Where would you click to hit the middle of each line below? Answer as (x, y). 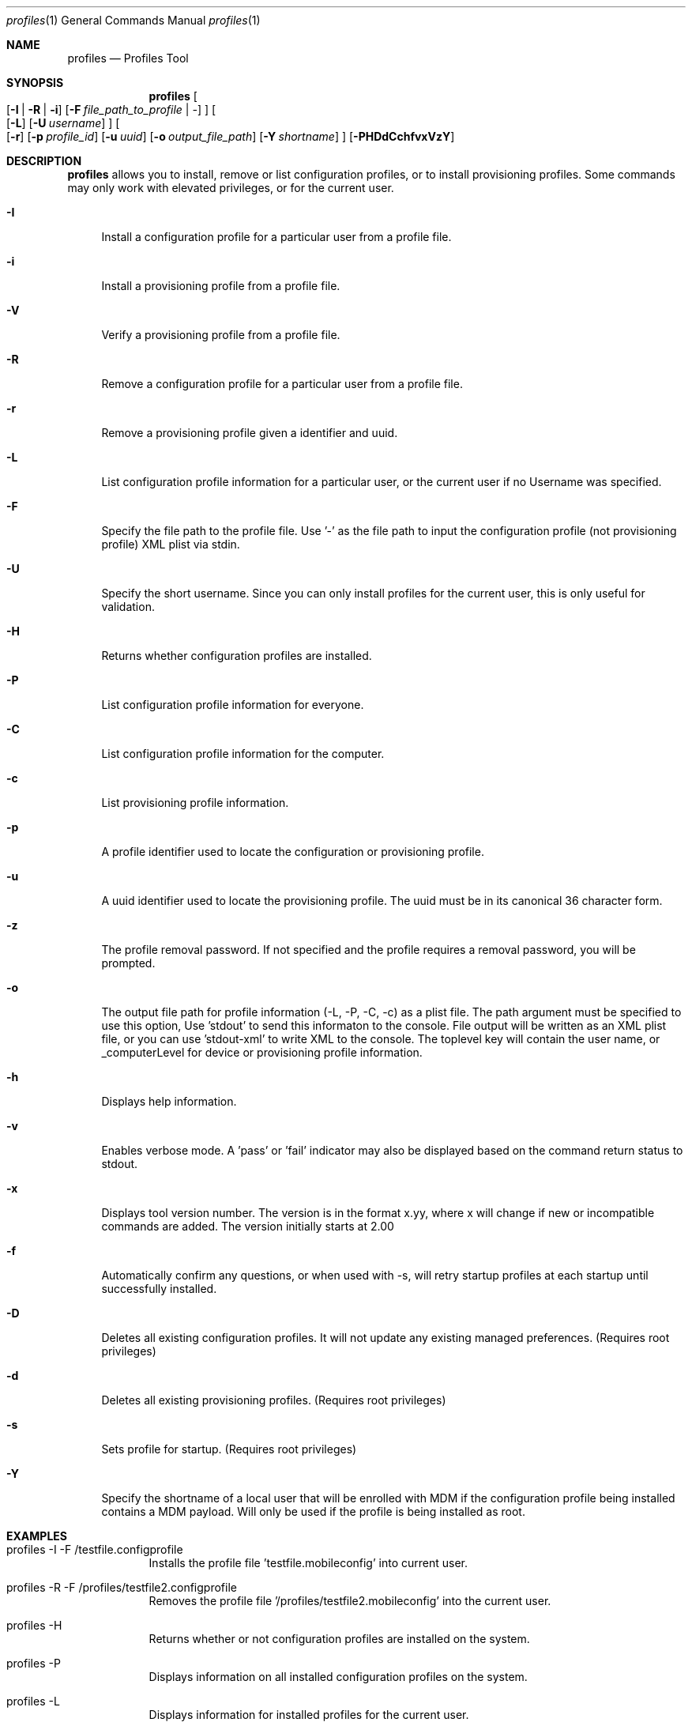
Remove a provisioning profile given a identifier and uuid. (250, 433)
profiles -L (33, 1701)
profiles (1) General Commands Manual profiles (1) (134, 20)
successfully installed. (159, 1289)
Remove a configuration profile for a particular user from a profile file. (282, 384)
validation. (128, 607)
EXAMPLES (37, 1536)
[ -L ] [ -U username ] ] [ (63, 123)
